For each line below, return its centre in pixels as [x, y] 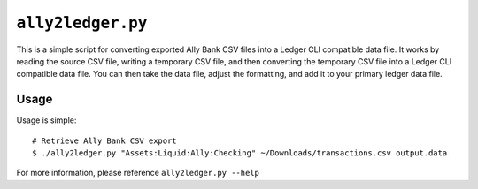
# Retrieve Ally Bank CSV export [104, 140]
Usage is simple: [46, 120]
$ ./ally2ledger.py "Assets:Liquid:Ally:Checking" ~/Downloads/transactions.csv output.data [240, 153]
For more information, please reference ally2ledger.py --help [138, 173]
